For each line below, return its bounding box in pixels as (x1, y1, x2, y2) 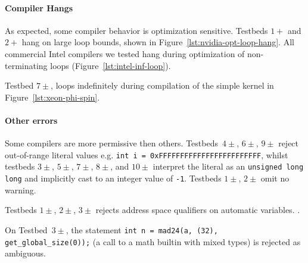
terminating (5, 59, 48, 71)
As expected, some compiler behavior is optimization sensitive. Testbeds (5, 24, 268, 36)
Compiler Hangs (5, 1, 73, 14)
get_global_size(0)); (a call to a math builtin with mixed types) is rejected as (5, 235, 301, 248)
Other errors (5, 114, 58, 126)
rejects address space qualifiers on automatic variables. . (95, 203, 300, 216)
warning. (5, 183, 36, 196)
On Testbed (5, 223, 48, 236)
